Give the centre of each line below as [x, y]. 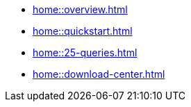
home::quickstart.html [83, 31]
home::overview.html [80, 9]
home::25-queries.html [85, 52]
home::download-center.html [99, 74]
